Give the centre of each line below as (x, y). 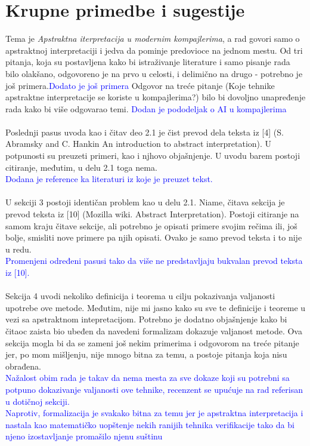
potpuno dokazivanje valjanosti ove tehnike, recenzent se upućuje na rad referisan (154, 389)
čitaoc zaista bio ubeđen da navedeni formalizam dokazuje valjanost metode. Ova (154, 330)
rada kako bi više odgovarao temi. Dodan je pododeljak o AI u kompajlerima (146, 108)
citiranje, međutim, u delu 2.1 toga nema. (81, 167)
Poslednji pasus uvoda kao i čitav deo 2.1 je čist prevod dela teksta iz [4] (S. (145, 132)
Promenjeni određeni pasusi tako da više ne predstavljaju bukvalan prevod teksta (154, 261)
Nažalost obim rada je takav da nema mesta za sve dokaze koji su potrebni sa (148, 378)
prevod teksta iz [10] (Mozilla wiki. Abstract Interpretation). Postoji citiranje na (152, 214)
